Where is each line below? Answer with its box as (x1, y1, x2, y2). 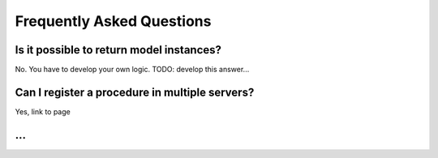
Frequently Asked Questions (15, 12, 212, 30)
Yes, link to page (15, 106, 71, 117)
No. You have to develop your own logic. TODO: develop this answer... (15, 65, 250, 75)
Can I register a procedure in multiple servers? (15, 85, 255, 99)
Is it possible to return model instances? (15, 43, 222, 57)
